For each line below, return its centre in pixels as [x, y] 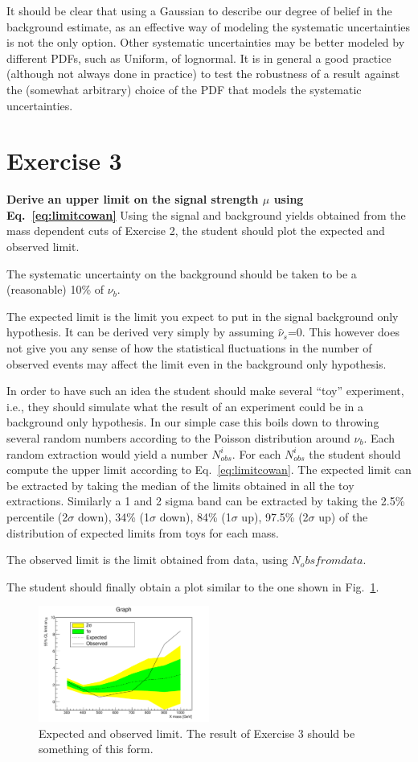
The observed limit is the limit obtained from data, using [147, 560]
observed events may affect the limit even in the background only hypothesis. [197, 363]
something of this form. [96, 749]
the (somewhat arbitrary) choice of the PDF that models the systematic [184, 89]
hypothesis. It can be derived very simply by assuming [140, 332]
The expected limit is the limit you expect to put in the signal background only [203, 316]
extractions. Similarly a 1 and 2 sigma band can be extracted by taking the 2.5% [206, 501]
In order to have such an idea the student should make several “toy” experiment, [205, 391]
